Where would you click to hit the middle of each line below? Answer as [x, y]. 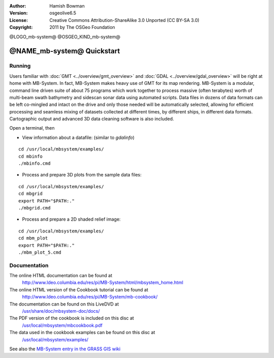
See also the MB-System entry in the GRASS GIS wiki [65, 349]
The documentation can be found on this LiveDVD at [64, 304]
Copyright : [21, 27]
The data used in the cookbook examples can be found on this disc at [82, 333]
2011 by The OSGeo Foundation [82, 27]
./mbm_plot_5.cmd [40, 252]
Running [20, 66]
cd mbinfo [30, 156]
